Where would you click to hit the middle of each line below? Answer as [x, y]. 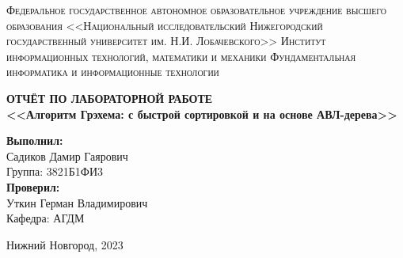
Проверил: [33, 186]
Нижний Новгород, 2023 [65, 244]
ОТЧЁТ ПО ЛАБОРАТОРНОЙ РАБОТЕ [110, 98]
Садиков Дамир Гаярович [67, 156]
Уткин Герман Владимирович [77, 202]
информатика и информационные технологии [113, 72]
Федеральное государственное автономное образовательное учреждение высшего [197, 9]
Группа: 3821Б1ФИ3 [55, 171]
